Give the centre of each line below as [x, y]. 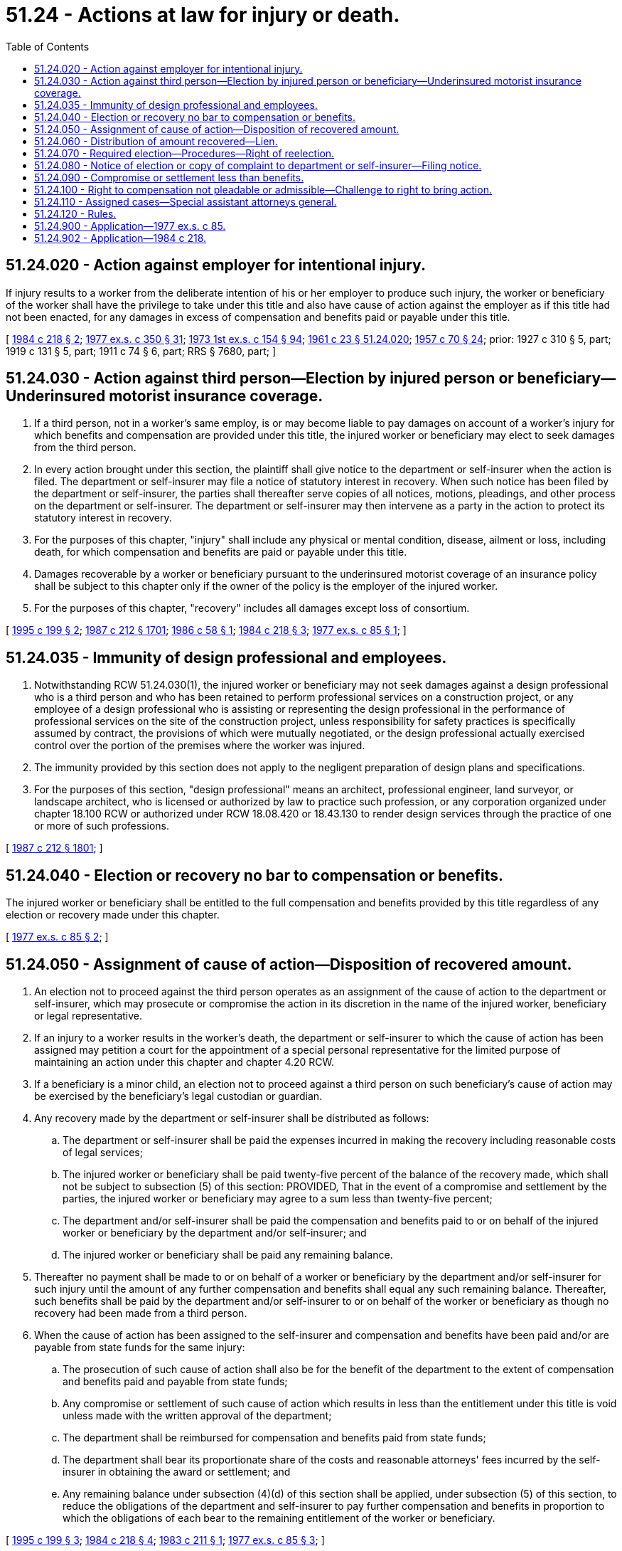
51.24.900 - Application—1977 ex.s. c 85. [130, 226]
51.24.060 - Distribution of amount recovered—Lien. [156, 141]
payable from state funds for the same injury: [140, 1347]
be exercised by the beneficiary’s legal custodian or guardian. [178, 1096]
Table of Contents [48, 46]
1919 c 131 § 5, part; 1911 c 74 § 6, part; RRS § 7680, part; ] [141, 351]
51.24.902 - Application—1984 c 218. [120, 238]
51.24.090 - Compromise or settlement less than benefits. [169, 177]
